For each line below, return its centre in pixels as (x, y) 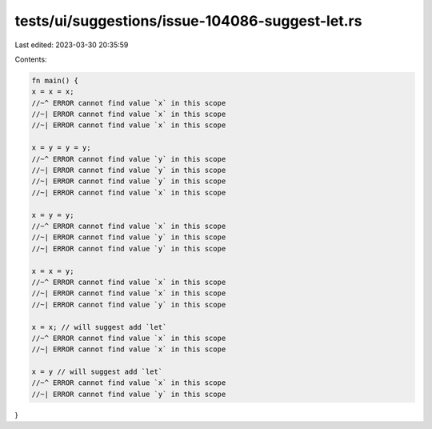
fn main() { (55, 80)
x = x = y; (53, 271)
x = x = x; (53, 92)
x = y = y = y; (61, 148)
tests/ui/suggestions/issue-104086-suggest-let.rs (188, 21)
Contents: (31, 59)
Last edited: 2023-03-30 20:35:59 (72, 45)
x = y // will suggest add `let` (97, 372)
